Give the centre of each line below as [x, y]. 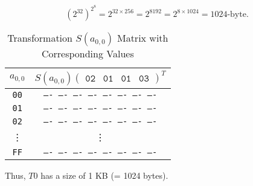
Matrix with [143, 38]
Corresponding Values [88, 54]
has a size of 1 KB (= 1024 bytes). [104, 175]
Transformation [40, 38]
